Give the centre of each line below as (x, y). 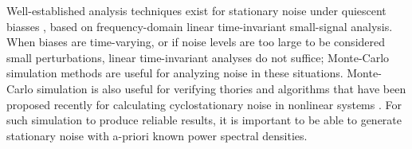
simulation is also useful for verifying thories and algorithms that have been (222, 88)
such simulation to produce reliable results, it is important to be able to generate (204, 120)
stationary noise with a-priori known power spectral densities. (157, 135)
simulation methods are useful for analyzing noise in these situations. (175, 73)
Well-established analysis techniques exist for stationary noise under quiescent (196, 10)
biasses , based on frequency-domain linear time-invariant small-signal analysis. (200, 26)
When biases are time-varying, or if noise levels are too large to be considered (196, 42)
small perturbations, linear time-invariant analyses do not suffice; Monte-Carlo (198, 57)
